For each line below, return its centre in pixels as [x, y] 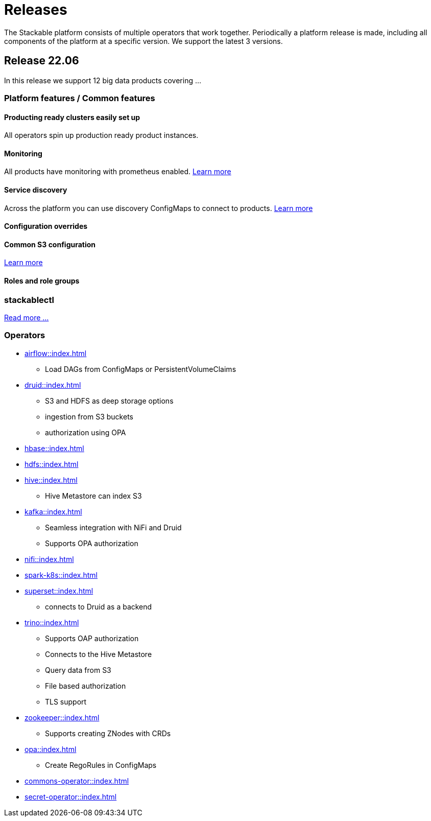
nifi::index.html [49, 559]
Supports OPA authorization [92, 543]
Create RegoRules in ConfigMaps [101, 765]
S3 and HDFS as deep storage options [109, 401]
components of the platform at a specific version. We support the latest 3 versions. [143, 41]
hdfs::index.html [52, 464]
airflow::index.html [56, 353]
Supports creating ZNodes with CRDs [108, 733]
